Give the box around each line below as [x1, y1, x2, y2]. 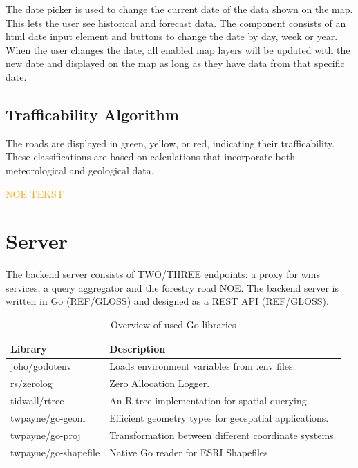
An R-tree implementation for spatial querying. [109, 393, 310, 408]
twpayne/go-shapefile [10, 444, 100, 459]
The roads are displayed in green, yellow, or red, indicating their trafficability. [6, 135, 335, 150]
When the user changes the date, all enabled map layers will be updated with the [6, 42, 350, 57]
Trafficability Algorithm [6, 103, 179, 124]
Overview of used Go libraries [110, 317, 236, 332]
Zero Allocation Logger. [109, 376, 210, 391]
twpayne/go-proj [10, 427, 81, 442]
